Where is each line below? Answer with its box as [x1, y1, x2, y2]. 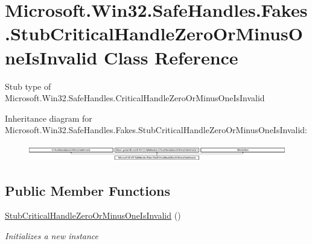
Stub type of [5, 80, 51, 92]
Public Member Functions [5, 181, 170, 199]
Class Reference [104, 45, 238, 69]
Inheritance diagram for [5, 111, 92, 124]
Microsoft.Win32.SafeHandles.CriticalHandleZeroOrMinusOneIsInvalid [5, 92, 265, 104]
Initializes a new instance [5, 229, 98, 242]
